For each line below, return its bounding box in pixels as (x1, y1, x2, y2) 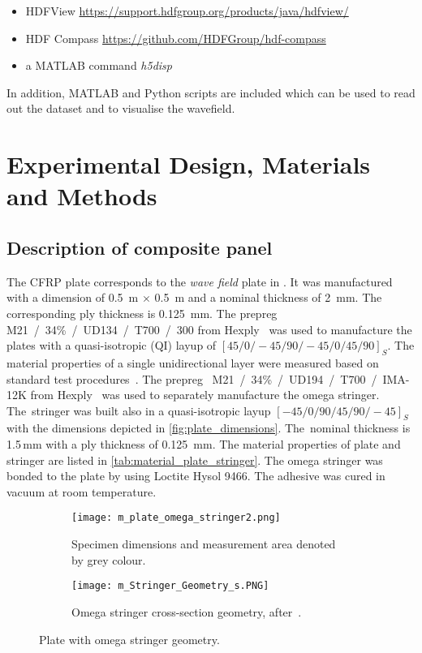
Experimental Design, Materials (6, 148, 371, 181)
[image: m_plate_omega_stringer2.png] (71, 512, 281, 524)
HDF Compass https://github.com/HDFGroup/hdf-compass (25, 29, 326, 46)
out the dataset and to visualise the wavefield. (6, 100, 235, 117)
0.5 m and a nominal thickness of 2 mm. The (154, 289, 382, 306)
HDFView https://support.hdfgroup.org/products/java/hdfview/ (25, 2, 349, 19)
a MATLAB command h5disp (25, 57, 172, 74)
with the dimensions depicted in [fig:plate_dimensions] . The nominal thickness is (6, 419, 411, 436)
